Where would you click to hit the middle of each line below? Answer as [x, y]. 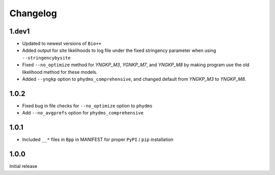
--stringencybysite [46, 58]
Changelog [33, 13]
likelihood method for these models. [60, 72]
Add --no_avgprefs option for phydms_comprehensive [83, 113]
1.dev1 [20, 31]
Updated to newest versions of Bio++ [62, 44]
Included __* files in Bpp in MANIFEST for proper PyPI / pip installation [98, 139]
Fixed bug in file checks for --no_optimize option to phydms [87, 106]
